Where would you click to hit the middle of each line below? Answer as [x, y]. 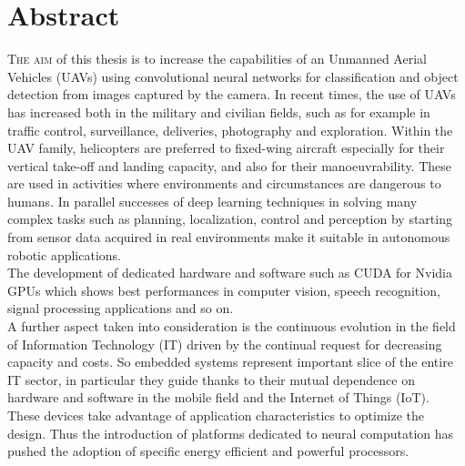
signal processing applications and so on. [121, 308]
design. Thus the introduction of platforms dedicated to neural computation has [231, 433]
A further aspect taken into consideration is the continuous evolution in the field [232, 326]
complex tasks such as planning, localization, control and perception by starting [230, 219]
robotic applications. [64, 254]
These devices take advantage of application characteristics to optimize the [216, 415]
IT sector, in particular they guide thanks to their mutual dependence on [211, 379]
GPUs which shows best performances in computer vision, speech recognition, [224, 290]
